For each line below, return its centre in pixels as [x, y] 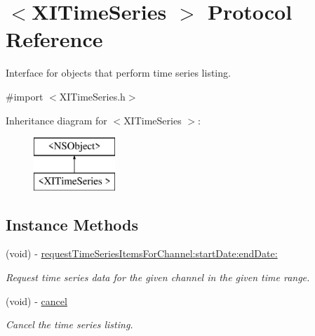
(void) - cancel [36, 301]
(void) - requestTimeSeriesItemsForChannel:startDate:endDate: [142, 253]
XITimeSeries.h [92, 96]
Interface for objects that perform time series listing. [118, 73]
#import [25, 96]
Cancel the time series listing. [69, 324]
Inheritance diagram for [56, 120]
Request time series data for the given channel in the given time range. [158, 277]
